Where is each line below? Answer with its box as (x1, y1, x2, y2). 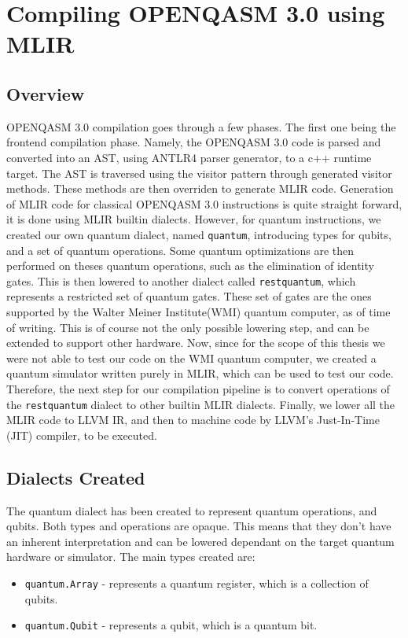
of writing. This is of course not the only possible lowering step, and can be (6, 319, 369, 335)
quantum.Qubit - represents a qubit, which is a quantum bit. (24, 617, 318, 633)
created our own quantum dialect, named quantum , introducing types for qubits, (6, 226, 391, 242)
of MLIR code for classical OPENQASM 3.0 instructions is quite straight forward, (6, 195, 402, 212)
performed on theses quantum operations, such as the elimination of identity (6, 257, 374, 274)
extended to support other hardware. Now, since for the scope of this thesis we (6, 334, 385, 351)
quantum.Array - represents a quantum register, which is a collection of (24, 575, 369, 591)
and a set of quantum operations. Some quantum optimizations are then (6, 242, 355, 258)
